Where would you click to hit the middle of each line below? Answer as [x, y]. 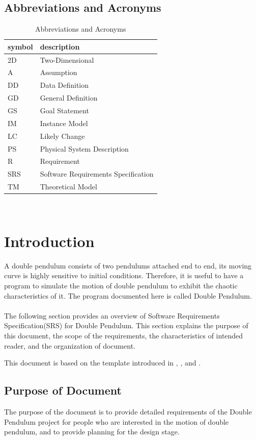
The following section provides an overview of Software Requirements [112, 315]
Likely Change [62, 136]
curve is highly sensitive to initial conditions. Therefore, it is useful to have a [124, 275]
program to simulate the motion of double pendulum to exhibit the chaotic [121, 286]
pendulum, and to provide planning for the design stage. [92, 432]
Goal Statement [64, 111]
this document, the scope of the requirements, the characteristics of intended [124, 336]
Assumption [59, 72]
